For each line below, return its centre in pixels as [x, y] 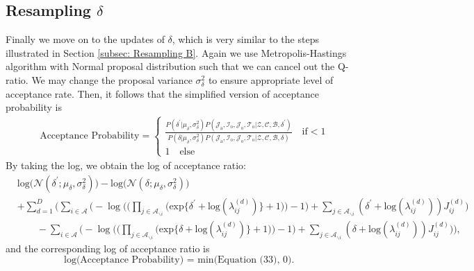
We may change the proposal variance [112, 79]
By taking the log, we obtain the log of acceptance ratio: [126, 165]
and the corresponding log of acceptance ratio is [108, 248]
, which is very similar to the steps [245, 39]
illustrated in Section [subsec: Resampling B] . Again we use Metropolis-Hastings [176, 52]
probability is [34, 107]
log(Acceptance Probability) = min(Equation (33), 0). [179, 260]
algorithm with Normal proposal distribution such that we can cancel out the [170, 66]
